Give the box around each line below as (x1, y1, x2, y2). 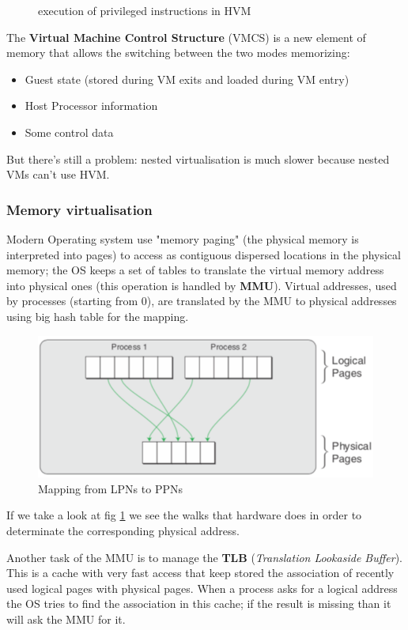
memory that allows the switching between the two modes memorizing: (6, 44, 350, 61)
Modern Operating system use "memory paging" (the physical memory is (6, 230, 359, 247)
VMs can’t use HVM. (6, 166, 110, 183)
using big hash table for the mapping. (6, 307, 189, 324)
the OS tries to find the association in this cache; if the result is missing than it (6, 595, 391, 612)
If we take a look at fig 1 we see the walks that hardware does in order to (6, 507, 362, 523)
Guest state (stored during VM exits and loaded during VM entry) (25, 70, 349, 87)
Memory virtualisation (6, 199, 153, 219)
